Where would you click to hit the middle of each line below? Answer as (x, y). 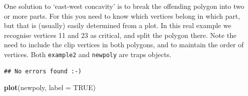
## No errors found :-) (43, 71)
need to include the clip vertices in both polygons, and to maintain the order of (124, 45)
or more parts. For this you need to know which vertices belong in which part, (122, 16)
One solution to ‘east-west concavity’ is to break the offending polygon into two (124, 6)
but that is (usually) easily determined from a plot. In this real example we (118, 25)
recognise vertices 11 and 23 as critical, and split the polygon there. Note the (120, 35)
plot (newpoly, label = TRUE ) (50, 87)
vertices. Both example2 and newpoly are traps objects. (88, 54)
